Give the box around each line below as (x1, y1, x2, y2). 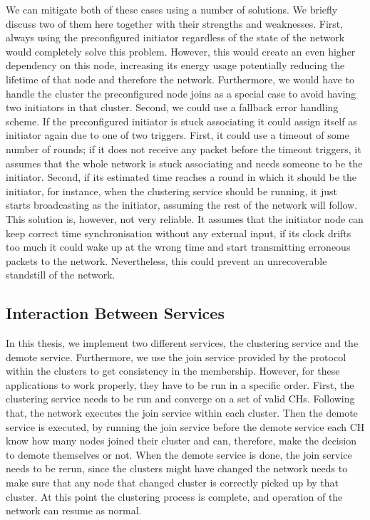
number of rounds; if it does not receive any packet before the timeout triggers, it (6, 141, 361, 156)
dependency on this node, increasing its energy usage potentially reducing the (6, 58, 345, 73)
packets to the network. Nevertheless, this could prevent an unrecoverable (6, 253, 327, 268)
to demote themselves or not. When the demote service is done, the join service (6, 447, 352, 462)
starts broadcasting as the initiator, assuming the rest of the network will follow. (6, 197, 358, 212)
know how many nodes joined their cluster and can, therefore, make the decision (6, 433, 356, 448)
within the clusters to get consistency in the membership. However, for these (6, 363, 340, 378)
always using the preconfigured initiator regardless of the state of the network (6, 30, 345, 45)
